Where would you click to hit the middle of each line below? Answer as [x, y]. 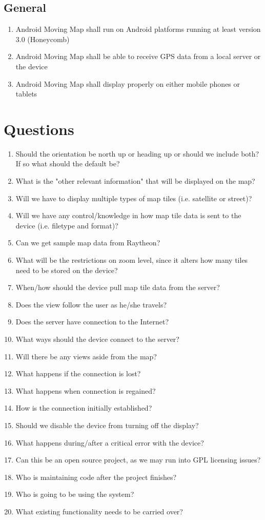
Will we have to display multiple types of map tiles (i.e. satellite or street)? [134, 198]
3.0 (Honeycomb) [43, 39]
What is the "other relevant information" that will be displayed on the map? [135, 181]
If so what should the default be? [68, 163]
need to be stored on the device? [67, 270]
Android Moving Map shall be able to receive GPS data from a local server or [138, 56]
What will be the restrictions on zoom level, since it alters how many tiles [132, 260]
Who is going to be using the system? [75, 494]
